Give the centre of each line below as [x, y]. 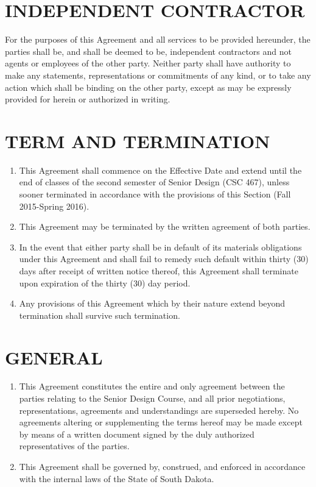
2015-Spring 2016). [54, 206]
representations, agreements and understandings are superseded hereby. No [159, 410]
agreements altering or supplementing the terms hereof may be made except [161, 422]
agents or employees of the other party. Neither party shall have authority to [148, 63]
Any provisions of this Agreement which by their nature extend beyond [152, 303]
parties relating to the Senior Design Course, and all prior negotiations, [152, 398]
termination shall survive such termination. [100, 315]
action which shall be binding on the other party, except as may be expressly [148, 87]
